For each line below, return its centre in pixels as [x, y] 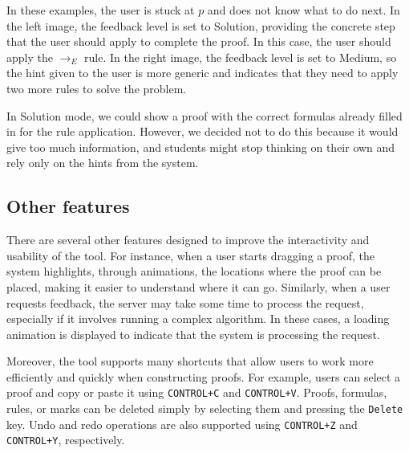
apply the [30, 57]
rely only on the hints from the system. [103, 163]
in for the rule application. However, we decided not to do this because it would [202, 131]
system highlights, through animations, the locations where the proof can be [194, 271]
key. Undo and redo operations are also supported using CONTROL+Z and [182, 424]
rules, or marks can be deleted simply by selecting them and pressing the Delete [205, 408]
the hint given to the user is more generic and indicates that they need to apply [202, 73]
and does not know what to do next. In [304, 10]
